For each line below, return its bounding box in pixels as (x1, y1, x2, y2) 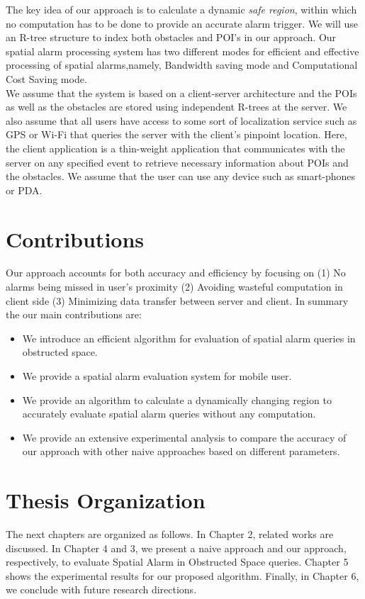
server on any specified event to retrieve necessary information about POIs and (6, 155, 349, 169)
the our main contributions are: (6, 307, 142, 322)
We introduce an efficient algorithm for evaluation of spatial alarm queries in (22, 330, 356, 345)
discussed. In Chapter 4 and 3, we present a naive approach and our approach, (6, 540, 347, 555)
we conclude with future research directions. (6, 582, 197, 597)
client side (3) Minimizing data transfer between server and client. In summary (6, 293, 349, 308)
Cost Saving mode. (6, 71, 87, 86)
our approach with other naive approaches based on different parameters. (22, 444, 340, 459)
